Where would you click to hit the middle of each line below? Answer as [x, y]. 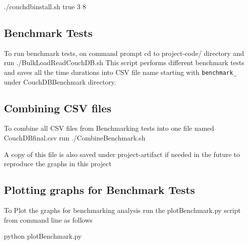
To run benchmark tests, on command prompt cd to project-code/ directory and [124, 53]
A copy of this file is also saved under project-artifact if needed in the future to [122, 154]
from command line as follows [48, 219]
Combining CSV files [58, 108]
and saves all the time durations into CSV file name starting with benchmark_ [120, 72]
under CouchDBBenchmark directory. [60, 81]
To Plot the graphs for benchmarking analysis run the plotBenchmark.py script [122, 210]
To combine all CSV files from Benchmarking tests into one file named [109, 128]
